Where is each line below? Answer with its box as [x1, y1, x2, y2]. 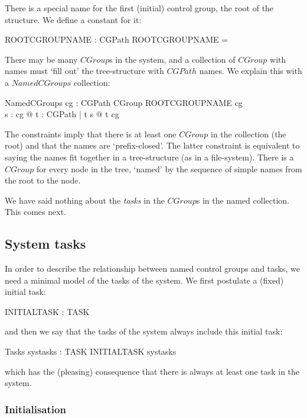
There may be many [5, 53, 78, 65]
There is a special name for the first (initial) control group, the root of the [5, 2, 274, 14]
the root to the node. [5, 174, 81, 187]
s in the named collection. [196, 194, 289, 206]
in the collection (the [211, 127, 286, 140]
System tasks [5, 234, 86, 253]
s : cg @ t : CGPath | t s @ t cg [5, 108, 119, 120]
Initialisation [5, 401, 66, 416]
